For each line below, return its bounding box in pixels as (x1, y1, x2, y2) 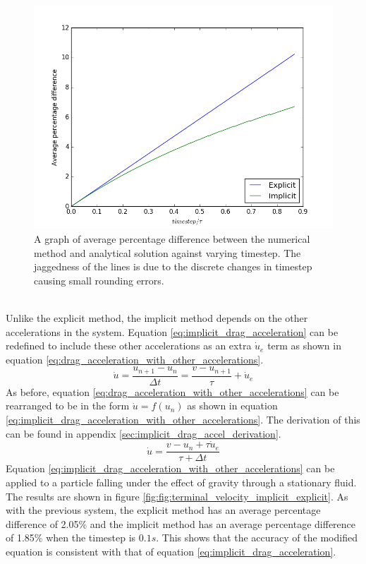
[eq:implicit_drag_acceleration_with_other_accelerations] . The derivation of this (6, 412, 360, 427)
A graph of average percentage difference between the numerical (34, 232, 310, 246)
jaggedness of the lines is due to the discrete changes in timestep (34, 259, 312, 274)
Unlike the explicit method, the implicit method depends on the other (6, 310, 308, 325)
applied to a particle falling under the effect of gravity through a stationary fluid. (6, 475, 357, 490)
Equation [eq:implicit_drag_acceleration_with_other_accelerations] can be (6, 461, 335, 476)
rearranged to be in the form (6, 398, 130, 413)
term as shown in (267, 338, 341, 353)
